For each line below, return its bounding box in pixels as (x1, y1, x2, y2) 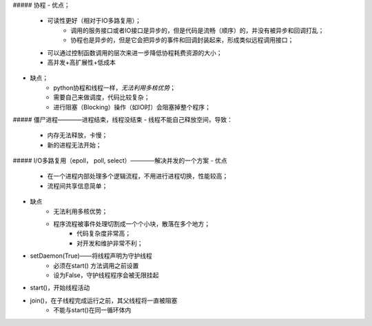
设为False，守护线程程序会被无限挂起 (53, 271, 159, 279)
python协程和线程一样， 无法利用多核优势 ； (53, 83, 176, 92)
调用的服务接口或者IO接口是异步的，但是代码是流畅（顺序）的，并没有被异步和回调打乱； (70, 26, 324, 34)
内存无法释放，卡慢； (47, 131, 108, 139)
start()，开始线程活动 (30, 283, 90, 292)
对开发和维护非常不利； (76, 238, 143, 247)
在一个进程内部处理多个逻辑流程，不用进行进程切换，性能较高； (47, 172, 229, 181)
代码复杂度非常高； (76, 230, 131, 238)
